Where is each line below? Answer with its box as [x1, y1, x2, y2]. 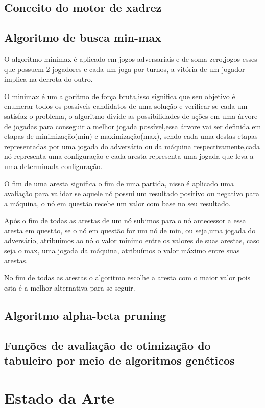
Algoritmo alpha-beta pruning [4, 307, 166, 323]
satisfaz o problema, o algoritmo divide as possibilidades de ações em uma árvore [4, 110, 258, 121]
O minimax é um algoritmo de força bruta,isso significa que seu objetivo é [4, 90, 235, 101]
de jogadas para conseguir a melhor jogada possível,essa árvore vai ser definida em [4, 121, 261, 131]
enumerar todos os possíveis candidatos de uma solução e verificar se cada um [4, 101, 248, 111]
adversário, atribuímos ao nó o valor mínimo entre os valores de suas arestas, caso [4, 235, 260, 246]
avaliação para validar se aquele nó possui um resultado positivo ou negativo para [4, 188, 259, 199]
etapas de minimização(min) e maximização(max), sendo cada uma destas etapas [4, 131, 258, 141]
